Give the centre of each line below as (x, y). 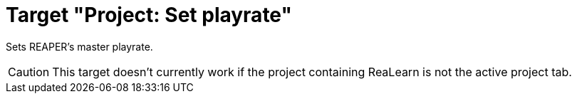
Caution (29, 72)
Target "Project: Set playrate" (149, 15)
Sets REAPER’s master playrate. (79, 46)
